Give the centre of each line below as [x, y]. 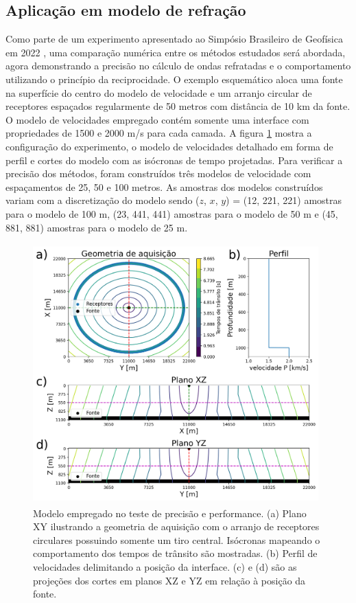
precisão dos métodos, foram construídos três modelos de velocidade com [158, 173]
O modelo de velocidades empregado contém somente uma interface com [157, 119]
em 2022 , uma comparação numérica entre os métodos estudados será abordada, [176, 52]
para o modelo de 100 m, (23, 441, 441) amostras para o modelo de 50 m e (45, [172, 213]
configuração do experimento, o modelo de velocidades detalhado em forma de [169, 146]
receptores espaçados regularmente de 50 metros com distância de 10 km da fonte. [178, 106]
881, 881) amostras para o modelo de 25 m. [97, 227]
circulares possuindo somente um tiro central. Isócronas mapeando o [177, 539]
